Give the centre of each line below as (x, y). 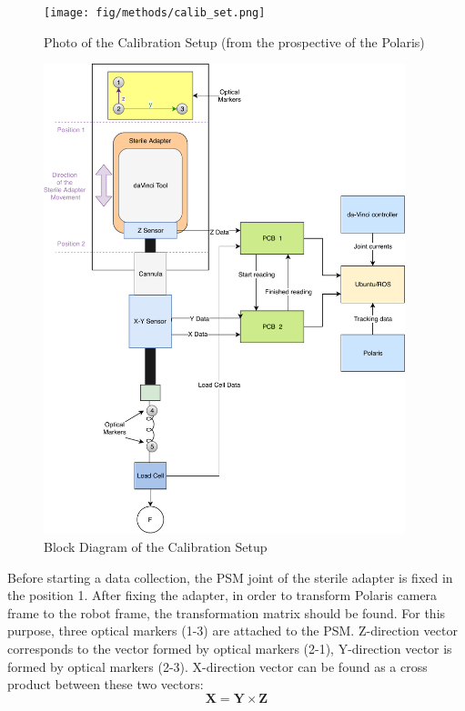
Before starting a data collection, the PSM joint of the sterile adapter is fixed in (230, 577)
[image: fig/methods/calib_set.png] (155, 13)
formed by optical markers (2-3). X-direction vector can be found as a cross (217, 666)
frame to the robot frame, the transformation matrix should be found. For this (227, 612)
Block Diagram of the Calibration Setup (156, 546)
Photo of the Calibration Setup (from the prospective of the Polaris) (234, 41)
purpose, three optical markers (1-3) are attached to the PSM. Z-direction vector (232, 631)
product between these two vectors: (106, 684)
